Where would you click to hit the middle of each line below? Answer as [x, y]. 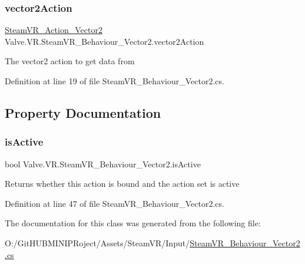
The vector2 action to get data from [70, 61]
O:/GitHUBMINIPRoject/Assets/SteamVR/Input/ [97, 242]
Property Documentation [83, 112]
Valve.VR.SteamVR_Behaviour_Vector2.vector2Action [105, 41]
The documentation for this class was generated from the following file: [133, 223]
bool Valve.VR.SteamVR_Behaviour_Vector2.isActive [103, 164]
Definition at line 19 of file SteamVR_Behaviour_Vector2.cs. [115, 81]
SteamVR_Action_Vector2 [54, 30]
